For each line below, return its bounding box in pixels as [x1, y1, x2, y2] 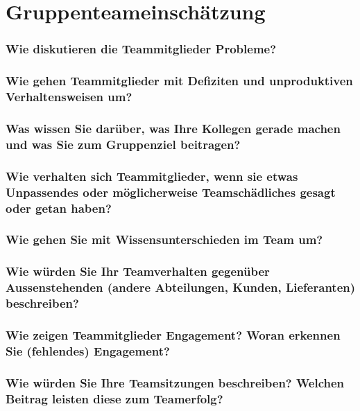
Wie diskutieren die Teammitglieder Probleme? [6, 40, 277, 58]
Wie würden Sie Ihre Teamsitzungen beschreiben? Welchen [6, 374, 345, 391]
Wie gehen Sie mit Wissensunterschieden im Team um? [6, 231, 323, 248]
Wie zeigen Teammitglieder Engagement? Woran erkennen [6, 326, 341, 343]
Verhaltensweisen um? [6, 88, 132, 105]
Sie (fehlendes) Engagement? [6, 342, 170, 359]
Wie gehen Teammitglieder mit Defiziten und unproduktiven [6, 72, 353, 89]
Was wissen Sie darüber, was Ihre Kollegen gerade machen [6, 119, 341, 137]
